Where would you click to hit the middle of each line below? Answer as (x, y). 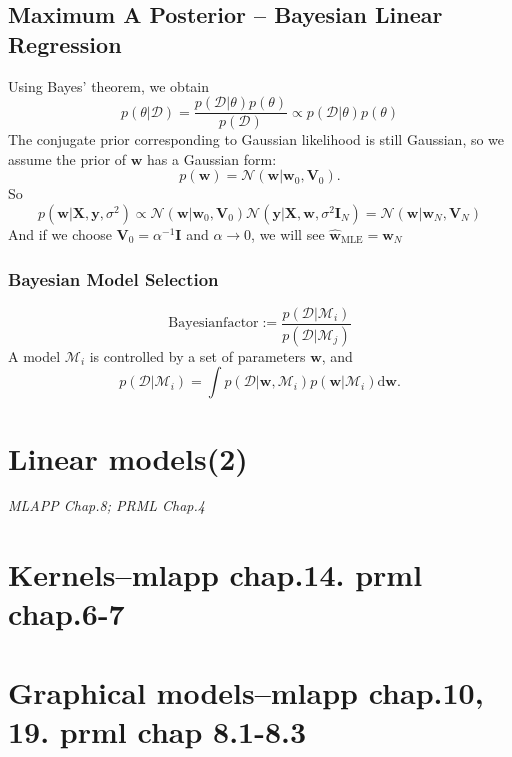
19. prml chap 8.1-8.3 (157, 731)
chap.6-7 (66, 613)
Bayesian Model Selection (113, 278)
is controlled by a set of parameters (197, 355)
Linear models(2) (128, 457)
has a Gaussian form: (212, 158)
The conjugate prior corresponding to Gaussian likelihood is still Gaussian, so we (256, 139)
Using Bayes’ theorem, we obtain (109, 85)
